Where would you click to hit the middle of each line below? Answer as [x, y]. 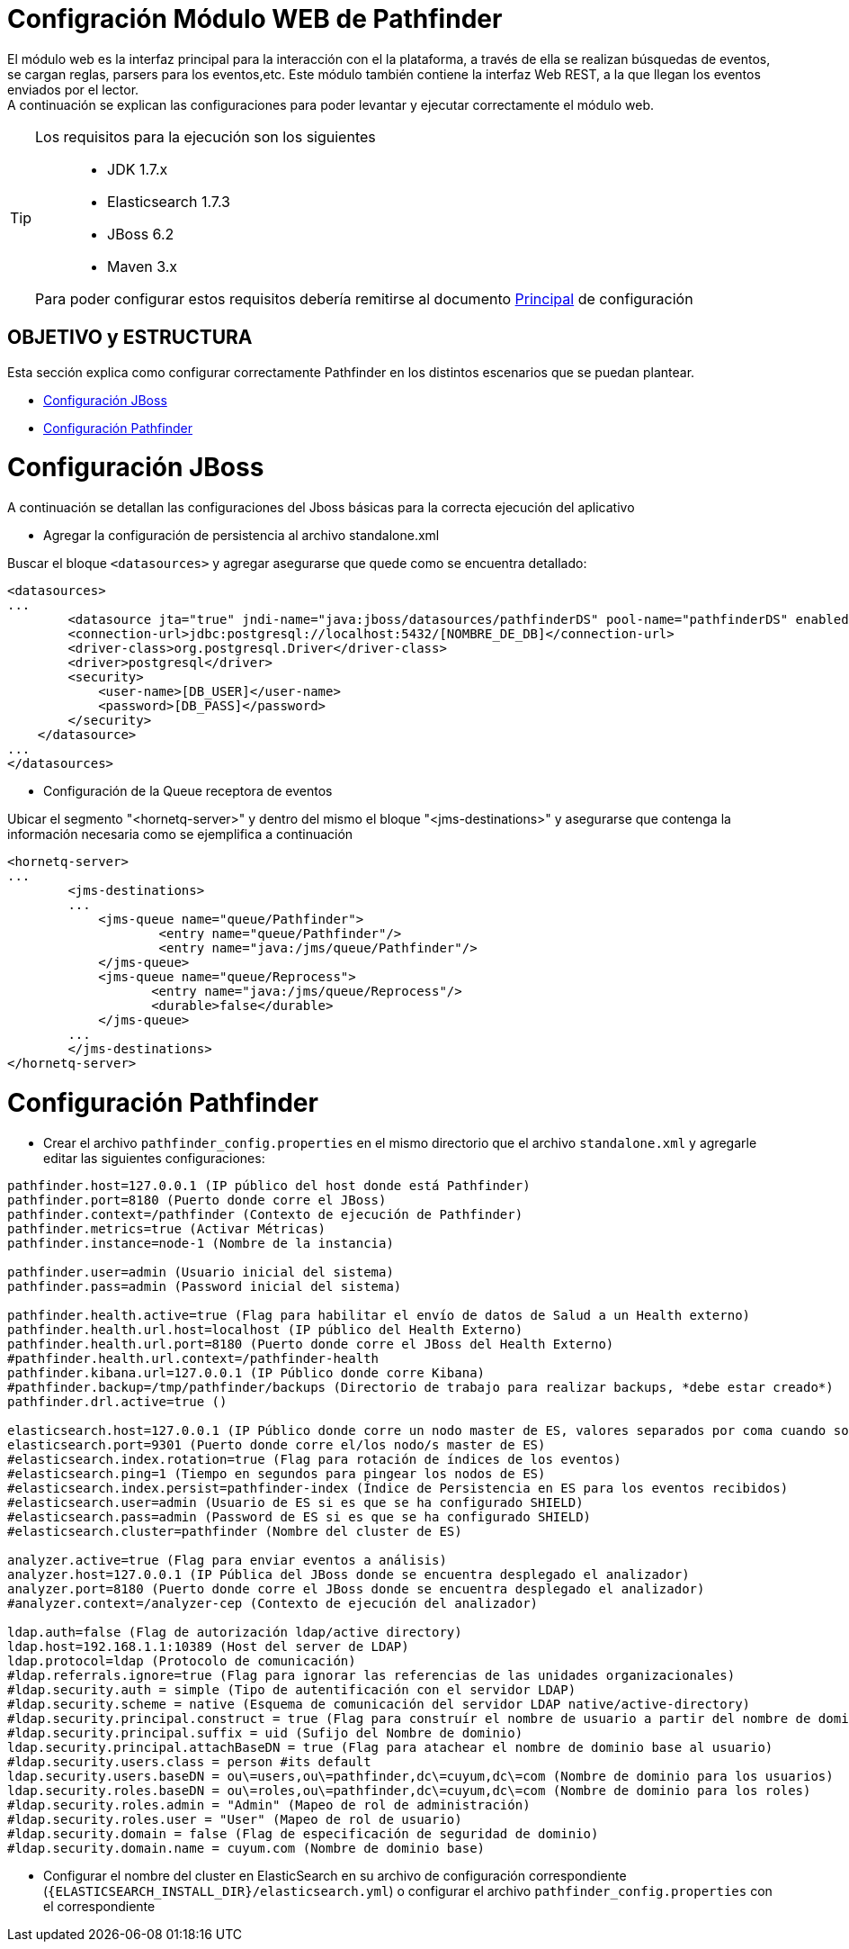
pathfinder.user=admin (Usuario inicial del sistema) [201, 1272]
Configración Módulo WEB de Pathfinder [255, 19]
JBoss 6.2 [141, 234]
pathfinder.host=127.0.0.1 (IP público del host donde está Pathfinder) [269, 1185]
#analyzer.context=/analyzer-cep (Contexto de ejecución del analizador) [273, 1603]
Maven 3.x [143, 266]
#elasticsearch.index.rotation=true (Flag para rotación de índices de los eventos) [314, 1459]
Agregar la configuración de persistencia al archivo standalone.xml [241, 536]
